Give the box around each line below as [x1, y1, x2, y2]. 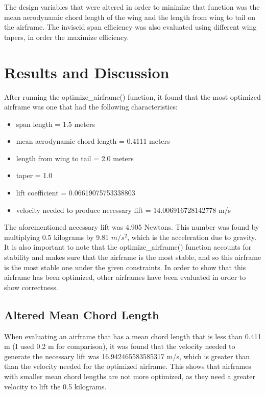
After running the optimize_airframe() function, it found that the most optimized [4, 91, 261, 102]
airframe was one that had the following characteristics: [4, 101, 178, 112]
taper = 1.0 [16, 170, 53, 181]
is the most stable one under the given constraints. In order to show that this [4, 261, 246, 272]
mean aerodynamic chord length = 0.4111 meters [16, 136, 170, 146]
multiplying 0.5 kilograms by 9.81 [4, 231, 109, 242]
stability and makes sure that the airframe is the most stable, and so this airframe [4, 252, 261, 262]
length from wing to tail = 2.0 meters [16, 152, 134, 163]
